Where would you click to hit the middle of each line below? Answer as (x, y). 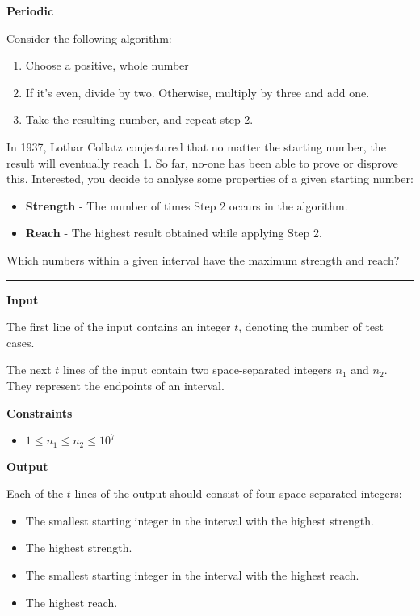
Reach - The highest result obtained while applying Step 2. (174, 233)
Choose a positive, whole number (107, 65)
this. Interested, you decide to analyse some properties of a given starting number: (210, 178)
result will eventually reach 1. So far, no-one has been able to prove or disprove (202, 162)
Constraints (40, 412)
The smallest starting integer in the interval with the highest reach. (192, 574)
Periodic (30, 11)
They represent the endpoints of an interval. (115, 385)
